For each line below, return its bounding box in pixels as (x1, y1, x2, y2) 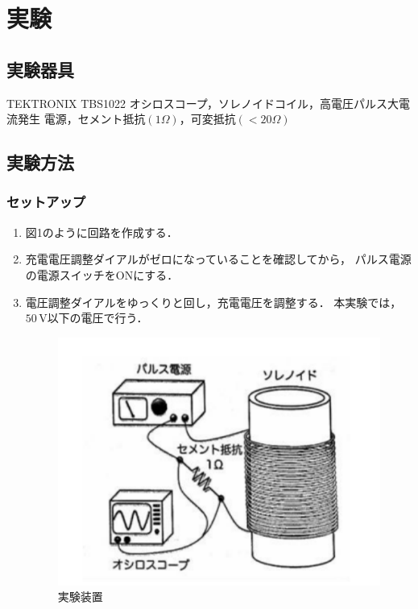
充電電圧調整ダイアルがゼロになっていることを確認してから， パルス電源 (25, 251, 412, 267)
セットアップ (6, 192, 86, 212)
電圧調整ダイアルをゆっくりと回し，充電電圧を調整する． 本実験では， (25, 293, 402, 310)
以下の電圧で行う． (47, 309, 148, 326)
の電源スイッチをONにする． (25, 266, 179, 283)
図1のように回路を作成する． (25, 223, 178, 240)
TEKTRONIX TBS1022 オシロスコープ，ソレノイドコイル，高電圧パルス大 (6, 94, 399, 111)
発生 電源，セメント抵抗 (17, 110, 146, 127)
